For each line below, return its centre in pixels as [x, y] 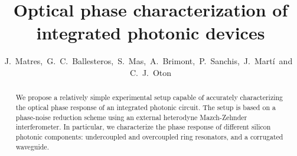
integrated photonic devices [151, 33]
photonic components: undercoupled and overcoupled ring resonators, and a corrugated [149, 136]
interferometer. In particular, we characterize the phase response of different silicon [143, 127]
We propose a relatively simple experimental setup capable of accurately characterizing [149, 97]
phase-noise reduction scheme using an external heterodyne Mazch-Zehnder [131, 117]
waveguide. [32, 146]
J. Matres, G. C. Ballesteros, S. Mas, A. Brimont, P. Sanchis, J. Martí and [148, 61]
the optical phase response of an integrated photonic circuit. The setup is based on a [146, 107]
